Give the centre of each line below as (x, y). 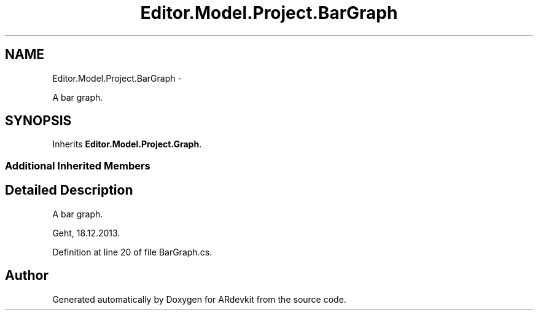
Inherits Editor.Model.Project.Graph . (127, 144)
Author (27, 276)
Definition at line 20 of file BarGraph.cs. (132, 252)
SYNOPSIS (38, 121)
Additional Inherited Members (78, 165)
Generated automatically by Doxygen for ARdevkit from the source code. (199, 299)
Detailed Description (69, 190)
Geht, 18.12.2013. (86, 233)
